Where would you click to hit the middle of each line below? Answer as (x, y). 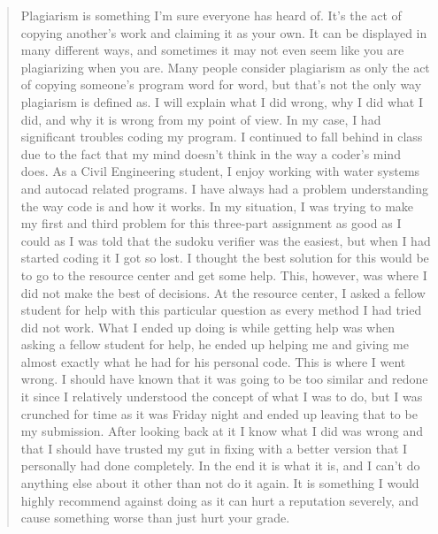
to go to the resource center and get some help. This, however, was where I (224, 275)
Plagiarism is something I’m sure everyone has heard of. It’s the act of (211, 15)
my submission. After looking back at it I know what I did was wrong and (222, 431)
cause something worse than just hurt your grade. (155, 518)
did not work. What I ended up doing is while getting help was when (207, 327)
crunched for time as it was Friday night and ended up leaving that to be (219, 413)
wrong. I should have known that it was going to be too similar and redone (224, 379)
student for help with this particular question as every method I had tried (221, 310)
